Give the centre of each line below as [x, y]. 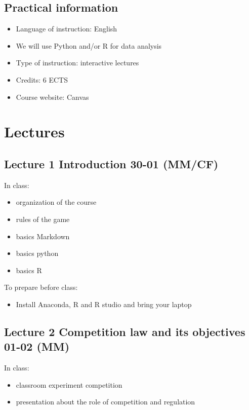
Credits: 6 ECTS [42, 79]
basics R [29, 270]
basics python [37, 253]
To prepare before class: [41, 287]
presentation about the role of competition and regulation [106, 402]
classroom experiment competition [69, 384]
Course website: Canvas [52, 97]
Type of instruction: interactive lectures [77, 63]
